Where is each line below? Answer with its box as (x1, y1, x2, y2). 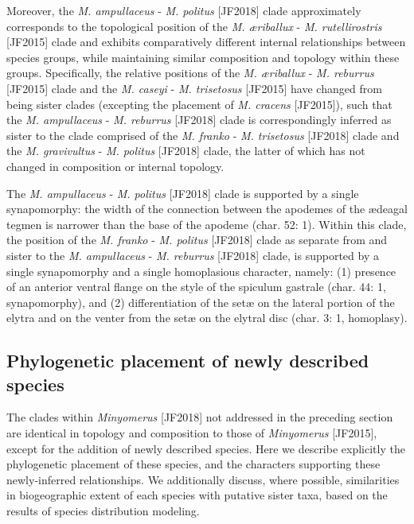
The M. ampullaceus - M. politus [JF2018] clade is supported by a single (6, 184, 359, 201)
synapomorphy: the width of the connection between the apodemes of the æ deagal (6, 200, 408, 217)
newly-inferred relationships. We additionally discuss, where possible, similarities (6, 471, 400, 487)
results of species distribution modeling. (6, 503, 200, 519)
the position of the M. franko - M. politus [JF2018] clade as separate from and (6, 231, 388, 248)
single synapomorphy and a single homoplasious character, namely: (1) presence (6, 262, 396, 279)
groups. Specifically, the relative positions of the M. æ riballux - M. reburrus (6, 64, 374, 81)
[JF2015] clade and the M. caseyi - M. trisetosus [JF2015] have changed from (6, 80, 382, 96)
